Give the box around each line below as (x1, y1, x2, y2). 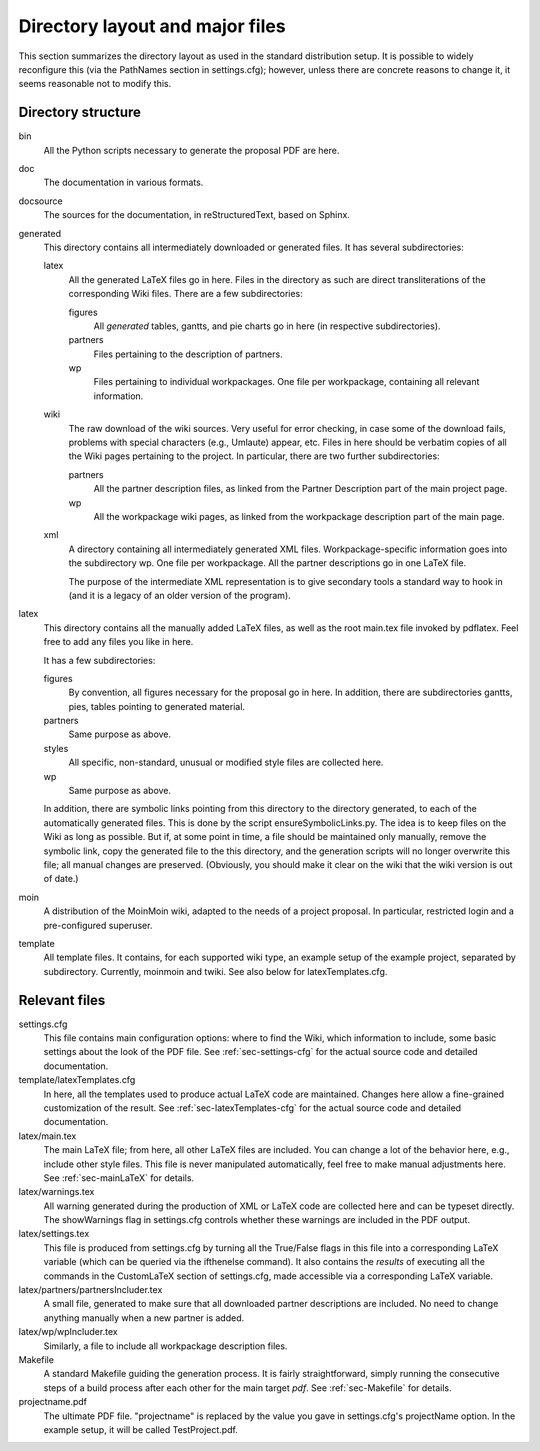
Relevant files (18, 991, 106, 1009)
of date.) (43, 873, 79, 885)
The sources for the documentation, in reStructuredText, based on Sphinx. (43, 209, 350, 221)
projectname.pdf (18, 1396, 88, 1408)
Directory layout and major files (18, 15, 286, 37)
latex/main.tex (18, 1130, 77, 1142)
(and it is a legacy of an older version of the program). (68, 589, 292, 601)
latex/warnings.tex (18, 1186, 95, 1198)
